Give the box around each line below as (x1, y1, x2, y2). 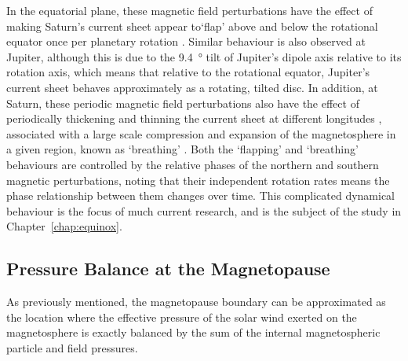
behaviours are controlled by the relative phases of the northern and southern (6, 156, 379, 172)
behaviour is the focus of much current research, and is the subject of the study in (6, 202, 402, 219)
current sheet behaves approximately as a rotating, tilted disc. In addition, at (6, 79, 378, 95)
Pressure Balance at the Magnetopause (6, 256, 330, 281)
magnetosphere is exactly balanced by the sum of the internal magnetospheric (6, 324, 381, 341)
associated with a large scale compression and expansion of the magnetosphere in (6, 125, 396, 142)
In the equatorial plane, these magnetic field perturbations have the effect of (6, 2, 373, 18)
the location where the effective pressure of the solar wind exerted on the (6, 308, 357, 325)
